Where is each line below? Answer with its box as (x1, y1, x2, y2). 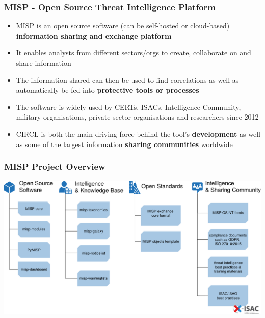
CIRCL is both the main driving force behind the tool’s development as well (16, 128, 260, 139)
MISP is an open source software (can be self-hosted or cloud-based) (16, 20, 230, 31)
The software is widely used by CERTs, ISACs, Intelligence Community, (16, 101, 241, 112)
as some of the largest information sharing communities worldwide (16, 138, 233, 149)
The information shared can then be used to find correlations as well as (16, 74, 239, 85)
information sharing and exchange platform (16, 30, 172, 41)
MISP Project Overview (4, 160, 105, 173)
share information (16, 57, 71, 68)
